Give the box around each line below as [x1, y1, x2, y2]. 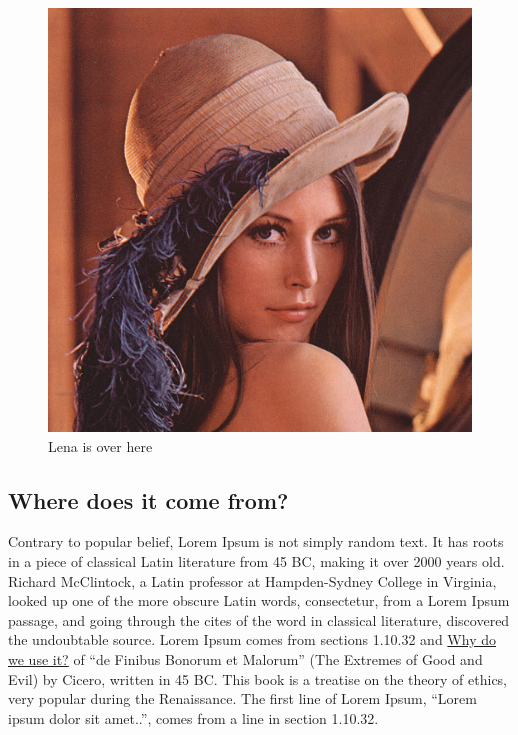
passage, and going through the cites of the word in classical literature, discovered [8, 609, 510, 630]
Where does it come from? [8, 484, 289, 515]
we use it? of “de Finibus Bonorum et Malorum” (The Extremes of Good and [8, 648, 483, 669]
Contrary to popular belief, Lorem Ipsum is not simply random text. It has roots [8, 531, 504, 552]
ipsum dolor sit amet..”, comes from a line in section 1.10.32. [8, 707, 379, 728]
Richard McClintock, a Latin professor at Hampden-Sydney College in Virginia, [8, 570, 497, 591]
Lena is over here [48, 435, 153, 456]
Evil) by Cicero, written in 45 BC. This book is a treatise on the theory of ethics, [8, 668, 507, 689]
